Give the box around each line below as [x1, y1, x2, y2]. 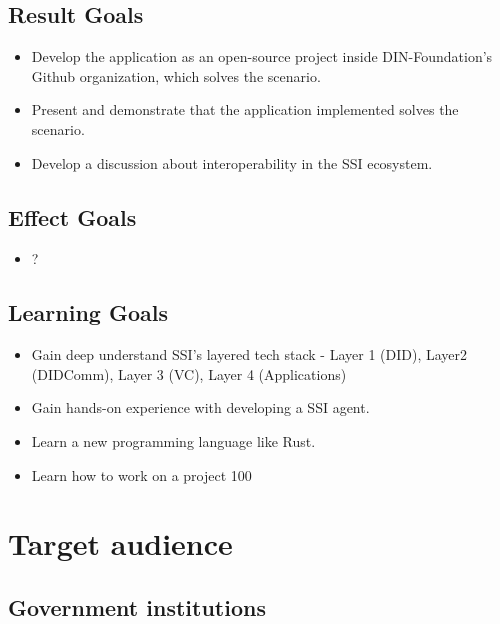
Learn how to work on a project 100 [31, 464, 252, 485]
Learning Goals [8, 297, 168, 328]
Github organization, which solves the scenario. [31, 65, 321, 86]
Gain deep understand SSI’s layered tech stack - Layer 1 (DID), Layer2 [31, 344, 468, 365]
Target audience [8, 523, 233, 564]
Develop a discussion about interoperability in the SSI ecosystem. [31, 152, 433, 173]
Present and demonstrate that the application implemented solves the [31, 99, 459, 120]
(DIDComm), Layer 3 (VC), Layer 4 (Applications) [31, 363, 347, 384]
